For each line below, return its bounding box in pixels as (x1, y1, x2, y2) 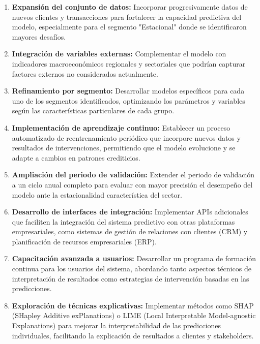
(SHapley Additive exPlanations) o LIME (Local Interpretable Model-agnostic (12, 310, 256, 321)
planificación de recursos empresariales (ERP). (12, 236, 157, 246)
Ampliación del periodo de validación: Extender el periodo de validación (12, 169, 255, 180)
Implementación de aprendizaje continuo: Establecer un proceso (12, 122, 230, 133)
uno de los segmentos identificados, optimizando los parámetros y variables (12, 95, 245, 106)
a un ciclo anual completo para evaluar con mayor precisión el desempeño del (12, 179, 253, 190)
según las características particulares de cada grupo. (12, 105, 175, 116)
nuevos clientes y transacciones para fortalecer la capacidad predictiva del (12, 11, 242, 22)
